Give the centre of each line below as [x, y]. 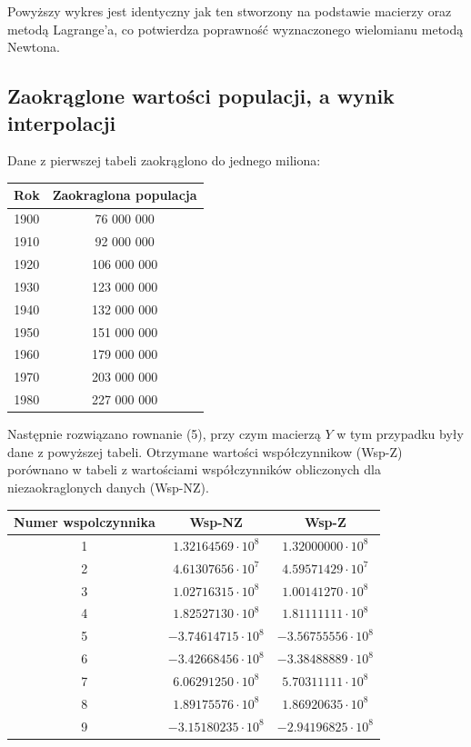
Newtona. [34, 47]
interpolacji [62, 122]
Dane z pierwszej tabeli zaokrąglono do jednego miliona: [164, 160]
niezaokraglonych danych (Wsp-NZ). [108, 487]
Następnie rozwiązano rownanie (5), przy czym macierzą [164, 434]
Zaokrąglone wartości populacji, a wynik [201, 96]
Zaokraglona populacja [125, 195]
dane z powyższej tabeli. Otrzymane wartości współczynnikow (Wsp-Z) [205, 451]
